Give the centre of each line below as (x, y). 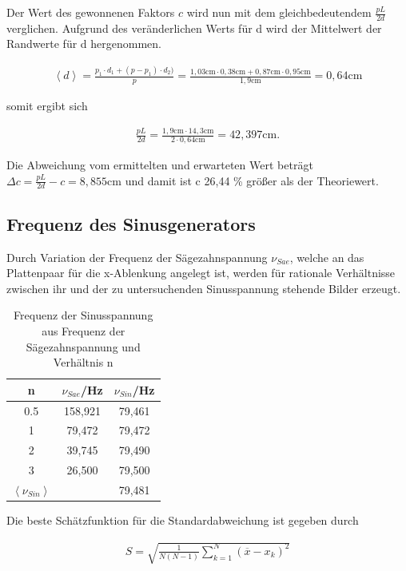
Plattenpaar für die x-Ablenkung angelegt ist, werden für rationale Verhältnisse (201, 273)
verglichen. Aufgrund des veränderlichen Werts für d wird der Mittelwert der (194, 28)
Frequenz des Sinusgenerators (131, 223)
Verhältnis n (83, 362)
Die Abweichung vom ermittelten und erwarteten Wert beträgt (160, 164)
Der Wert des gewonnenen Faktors (91, 12)
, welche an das (327, 257)
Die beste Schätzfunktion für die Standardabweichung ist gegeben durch (183, 520)
